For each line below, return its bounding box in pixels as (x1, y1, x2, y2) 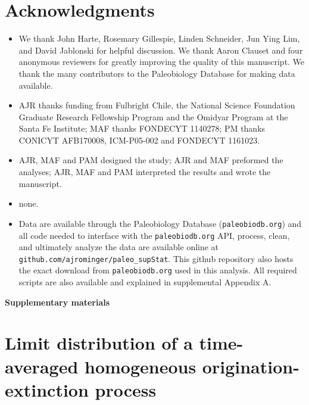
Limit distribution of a (5, 331, 193, 355)
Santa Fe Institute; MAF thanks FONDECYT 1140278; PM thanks (18, 122, 266, 135)
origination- (202, 354, 299, 378)
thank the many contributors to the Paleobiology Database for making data (18, 67, 295, 79)
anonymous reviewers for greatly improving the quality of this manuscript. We (18, 55, 305, 68)
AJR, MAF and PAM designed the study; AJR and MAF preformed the (18, 154, 283, 166)
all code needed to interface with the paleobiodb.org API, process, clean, (18, 229, 290, 241)
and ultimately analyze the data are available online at (18, 241, 219, 253)
